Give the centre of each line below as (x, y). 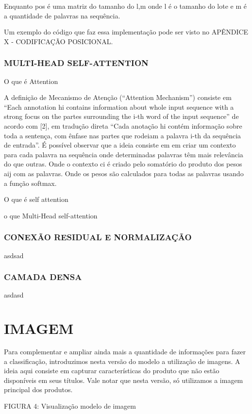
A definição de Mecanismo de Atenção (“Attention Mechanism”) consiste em (118, 97)
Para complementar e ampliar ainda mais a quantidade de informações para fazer (125, 352)
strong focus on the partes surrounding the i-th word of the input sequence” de (121, 116)
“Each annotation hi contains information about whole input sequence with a (119, 107)
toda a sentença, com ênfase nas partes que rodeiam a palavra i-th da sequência (123, 135)
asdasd (14, 295)
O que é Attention (31, 81)
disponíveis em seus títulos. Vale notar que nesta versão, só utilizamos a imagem (124, 380)
